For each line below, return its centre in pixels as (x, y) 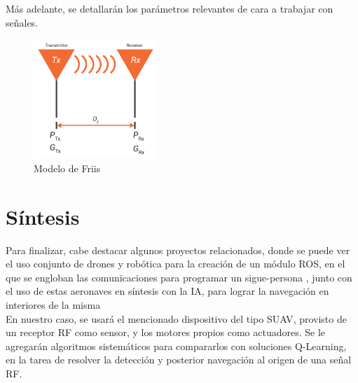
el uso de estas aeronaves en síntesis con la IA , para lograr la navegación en (167, 291)
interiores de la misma (53, 304)
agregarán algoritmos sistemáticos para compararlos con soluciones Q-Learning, (176, 346)
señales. (22, 22)
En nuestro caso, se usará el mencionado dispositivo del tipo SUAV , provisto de (176, 318)
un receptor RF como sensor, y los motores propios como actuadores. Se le (166, 332)
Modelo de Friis (67, 168)
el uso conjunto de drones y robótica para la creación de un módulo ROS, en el (175, 264)
